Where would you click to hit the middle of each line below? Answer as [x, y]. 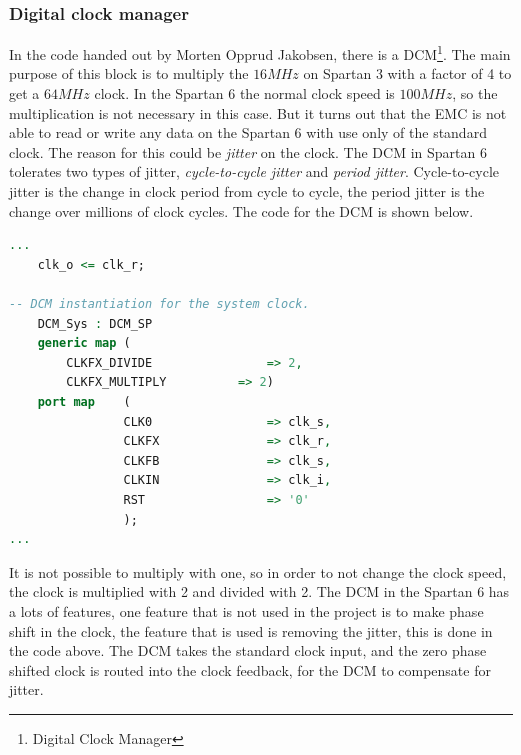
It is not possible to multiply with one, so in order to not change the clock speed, [258, 571]
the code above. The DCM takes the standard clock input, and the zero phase [248, 650]
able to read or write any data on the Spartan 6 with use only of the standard [248, 132]
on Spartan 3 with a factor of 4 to [407, 73]
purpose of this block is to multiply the [129, 73]
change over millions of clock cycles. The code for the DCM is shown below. [241, 210]
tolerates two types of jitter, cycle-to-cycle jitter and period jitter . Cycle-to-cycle [254, 171]
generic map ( [84, 343]
